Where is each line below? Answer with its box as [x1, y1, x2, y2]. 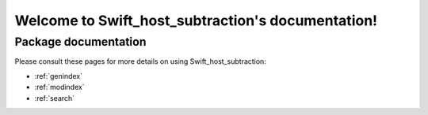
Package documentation [14, 35, 147, 49]
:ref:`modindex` [34, 83, 85, 92]
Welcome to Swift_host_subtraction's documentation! [14, 12, 378, 29]
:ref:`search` [34, 93, 75, 102]
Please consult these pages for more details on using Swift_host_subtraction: [14, 57, 267, 66]
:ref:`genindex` [34, 71, 83, 80]
